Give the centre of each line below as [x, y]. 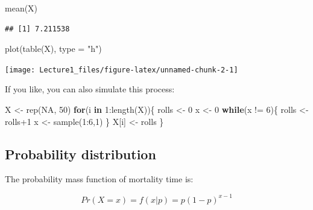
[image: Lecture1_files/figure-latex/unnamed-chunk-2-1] [122, 70]
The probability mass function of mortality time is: [99, 179]
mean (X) [21, 8]
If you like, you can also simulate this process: [90, 89]
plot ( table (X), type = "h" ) [53, 49]
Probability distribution [81, 154]
